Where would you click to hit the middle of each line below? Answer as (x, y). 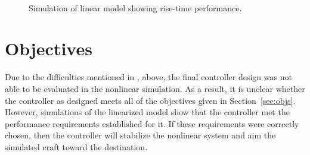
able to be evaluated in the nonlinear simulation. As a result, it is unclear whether (155, 88)
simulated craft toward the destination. (76, 146)
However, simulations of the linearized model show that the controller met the (147, 112)
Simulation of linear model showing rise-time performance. (135, 7)
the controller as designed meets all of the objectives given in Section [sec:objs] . (150, 100)
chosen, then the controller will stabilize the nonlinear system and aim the (140, 135)
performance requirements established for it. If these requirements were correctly (152, 123)
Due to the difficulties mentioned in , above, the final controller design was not (148, 77)
